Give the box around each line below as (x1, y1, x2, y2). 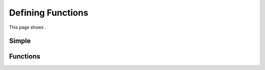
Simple (9, 37, 31, 45)
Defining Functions (9, 7, 88, 18)
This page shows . (9, 24, 46, 30)
